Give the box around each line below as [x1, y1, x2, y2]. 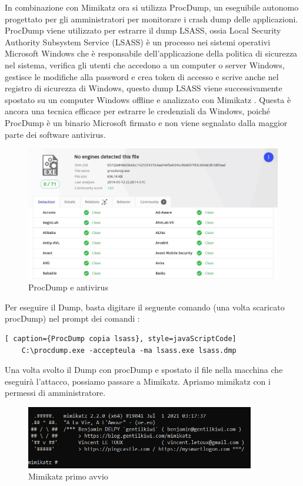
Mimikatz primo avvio [28, 470, 108, 482]
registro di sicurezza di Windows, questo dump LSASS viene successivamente [5, 82, 282, 94]
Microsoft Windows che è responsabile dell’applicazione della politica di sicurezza [5, 47, 298, 59]
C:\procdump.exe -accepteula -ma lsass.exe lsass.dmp [21, 346, 237, 355]
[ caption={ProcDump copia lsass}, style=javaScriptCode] [5, 335, 237, 343]
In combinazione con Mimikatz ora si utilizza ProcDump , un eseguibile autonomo [5, 1, 299, 13]
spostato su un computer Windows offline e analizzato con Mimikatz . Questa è [5, 93, 291, 105]
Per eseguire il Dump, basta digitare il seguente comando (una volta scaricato [5, 300, 285, 313]
